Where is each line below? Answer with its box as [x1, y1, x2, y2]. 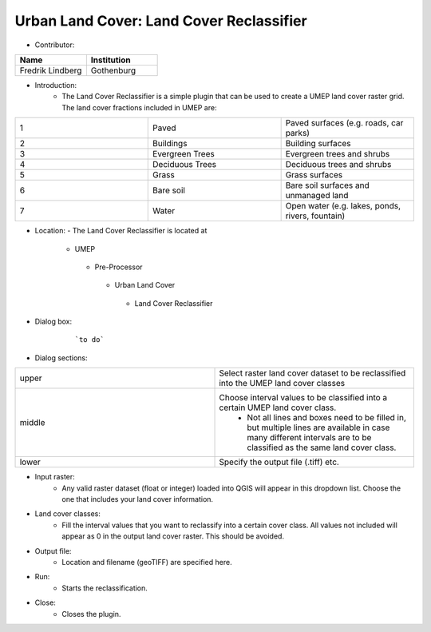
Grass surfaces [285, 169, 343, 181]
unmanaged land [285, 190, 349, 201]
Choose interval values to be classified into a [219, 392, 388, 403]
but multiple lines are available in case [247, 422, 390, 433]
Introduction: [34, 80, 77, 89]
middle [19, 417, 45, 428]
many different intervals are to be [247, 432, 372, 443]
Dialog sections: [34, 352, 88, 363]
